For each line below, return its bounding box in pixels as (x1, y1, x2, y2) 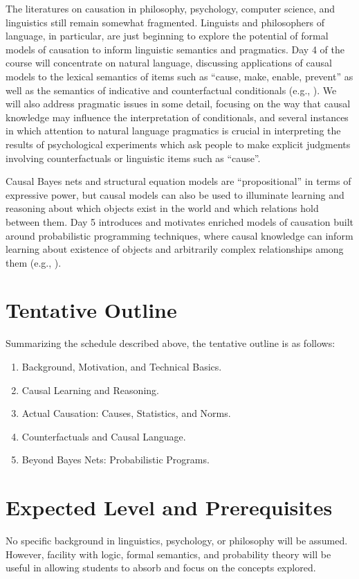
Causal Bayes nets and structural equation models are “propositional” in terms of (6, 174, 351, 188)
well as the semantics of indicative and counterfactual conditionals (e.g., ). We (6, 82, 337, 97)
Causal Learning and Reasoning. (21, 382, 159, 397)
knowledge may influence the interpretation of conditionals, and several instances (6, 109, 349, 124)
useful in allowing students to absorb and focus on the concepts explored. (6, 560, 316, 575)
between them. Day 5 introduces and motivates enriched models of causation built (6, 214, 354, 229)
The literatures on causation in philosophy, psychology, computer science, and (6, 1, 335, 15)
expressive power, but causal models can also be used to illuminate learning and (6, 187, 344, 202)
